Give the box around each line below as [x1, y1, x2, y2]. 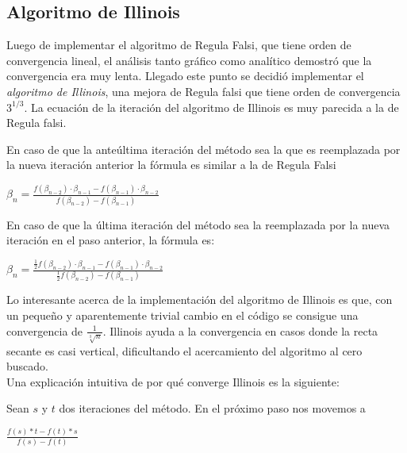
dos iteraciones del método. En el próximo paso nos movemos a [59, 400, 366, 417]
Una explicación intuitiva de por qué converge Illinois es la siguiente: [6, 373, 340, 390]
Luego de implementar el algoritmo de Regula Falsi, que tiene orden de [6, 36, 351, 53]
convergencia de [6, 322, 83, 339]
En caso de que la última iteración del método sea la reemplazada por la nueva [6, 216, 390, 232]
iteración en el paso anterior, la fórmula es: [6, 232, 215, 248]
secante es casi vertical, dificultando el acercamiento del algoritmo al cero [6, 342, 363, 359]
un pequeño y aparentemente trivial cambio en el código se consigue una [6, 306, 359, 323]
